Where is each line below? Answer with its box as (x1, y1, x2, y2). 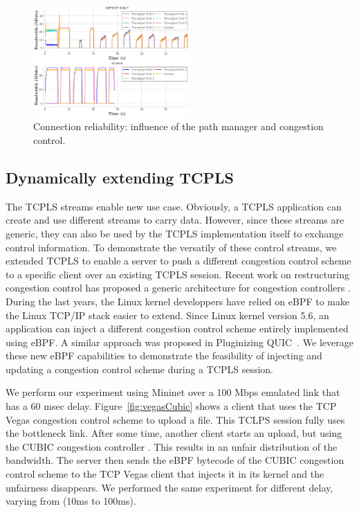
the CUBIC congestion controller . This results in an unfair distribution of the (6, 439, 338, 453)
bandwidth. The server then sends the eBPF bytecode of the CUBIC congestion (6, 453, 344, 467)
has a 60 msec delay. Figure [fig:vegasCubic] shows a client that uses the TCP (6, 399, 337, 413)
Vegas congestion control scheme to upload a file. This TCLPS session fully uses (6, 412, 345, 426)
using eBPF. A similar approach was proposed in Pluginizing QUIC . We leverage (6, 334, 353, 349)
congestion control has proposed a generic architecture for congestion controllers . (6, 280, 351, 295)
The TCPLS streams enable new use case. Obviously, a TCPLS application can (6, 199, 342, 213)
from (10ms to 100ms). (39, 494, 136, 508)
